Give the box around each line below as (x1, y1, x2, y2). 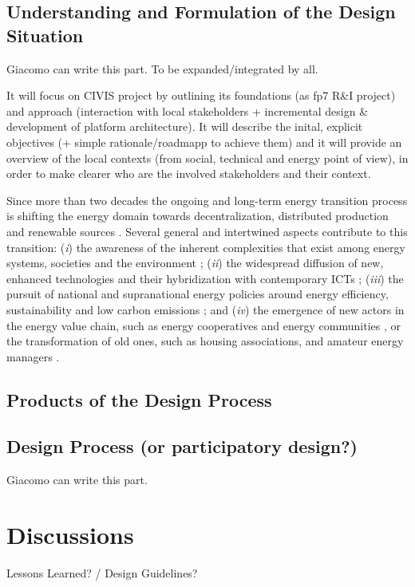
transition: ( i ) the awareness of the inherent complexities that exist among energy (6, 238, 405, 255)
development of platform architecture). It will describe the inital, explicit (6, 118, 363, 135)
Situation (6, 22, 84, 47)
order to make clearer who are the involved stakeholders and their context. (6, 165, 371, 182)
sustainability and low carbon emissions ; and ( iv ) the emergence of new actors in (6, 301, 405, 317)
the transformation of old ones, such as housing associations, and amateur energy (6, 333, 404, 349)
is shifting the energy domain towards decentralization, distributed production (6, 207, 389, 224)
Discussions (6, 518, 134, 551)
